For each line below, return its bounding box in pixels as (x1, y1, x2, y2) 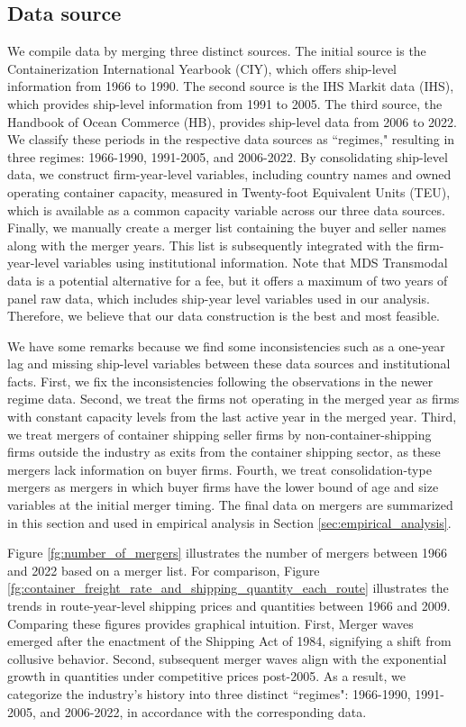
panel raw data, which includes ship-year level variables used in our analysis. (7, 288, 430, 307)
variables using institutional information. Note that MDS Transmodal (63, 253, 448, 272)
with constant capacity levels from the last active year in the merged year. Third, (7, 407, 457, 426)
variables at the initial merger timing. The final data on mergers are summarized (7, 495, 453, 514)
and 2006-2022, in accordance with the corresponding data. (40, 702, 367, 721)
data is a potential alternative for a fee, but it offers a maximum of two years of (7, 270, 448, 289)
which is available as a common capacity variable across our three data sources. (7, 200, 445, 219)
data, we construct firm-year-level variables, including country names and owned (7, 165, 452, 184)
